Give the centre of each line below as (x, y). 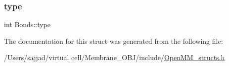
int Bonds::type (27, 24)
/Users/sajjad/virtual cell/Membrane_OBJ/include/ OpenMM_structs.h (114, 57)
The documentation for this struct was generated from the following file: (114, 41)
